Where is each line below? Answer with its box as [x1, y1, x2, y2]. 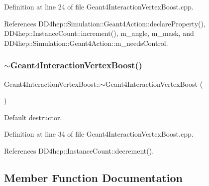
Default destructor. [4, 112, 62, 122]
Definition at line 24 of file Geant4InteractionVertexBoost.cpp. [4, 1, 194, 11]
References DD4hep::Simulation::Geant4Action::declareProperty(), [4, 18, 206, 28]
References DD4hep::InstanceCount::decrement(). [4, 145, 154, 156]
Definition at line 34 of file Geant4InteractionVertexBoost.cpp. [4, 129, 194, 139]
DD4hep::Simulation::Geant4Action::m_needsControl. [4, 37, 168, 48]
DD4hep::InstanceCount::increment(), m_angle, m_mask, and [4, 28, 194, 38]
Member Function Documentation [4, 170, 183, 185]
